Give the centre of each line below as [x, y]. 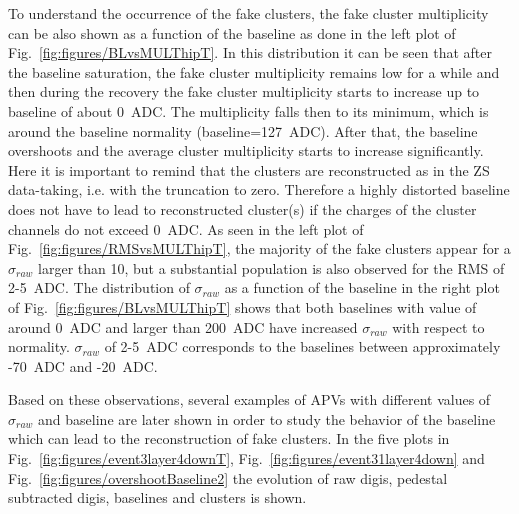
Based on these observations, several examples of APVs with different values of [249, 399]
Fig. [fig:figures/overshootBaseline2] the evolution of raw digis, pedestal [228, 477]
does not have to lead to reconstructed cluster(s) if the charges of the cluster [242, 208]
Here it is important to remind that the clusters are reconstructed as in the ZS [249, 169]
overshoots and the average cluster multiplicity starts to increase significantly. [246, 150]
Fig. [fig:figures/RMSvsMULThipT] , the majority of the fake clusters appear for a [259, 248]
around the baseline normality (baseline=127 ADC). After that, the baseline [243, 130]
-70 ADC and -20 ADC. [83, 365]
